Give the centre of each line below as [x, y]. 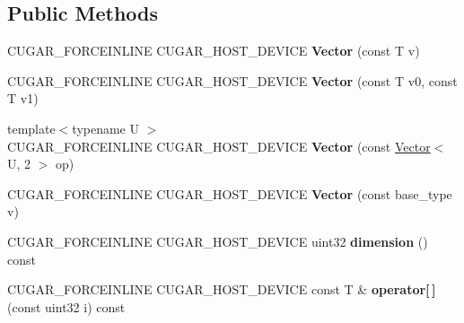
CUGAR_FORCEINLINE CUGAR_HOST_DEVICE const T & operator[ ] [222, 289]
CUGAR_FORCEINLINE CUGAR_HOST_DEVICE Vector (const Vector [219, 146]
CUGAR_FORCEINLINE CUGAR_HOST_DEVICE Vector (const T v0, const [232, 80]
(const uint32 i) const [66, 306]
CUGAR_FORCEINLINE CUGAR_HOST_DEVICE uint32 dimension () [218, 241]
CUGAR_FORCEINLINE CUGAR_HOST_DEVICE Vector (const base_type [230, 193]
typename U [105, 128]
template [31, 128]
